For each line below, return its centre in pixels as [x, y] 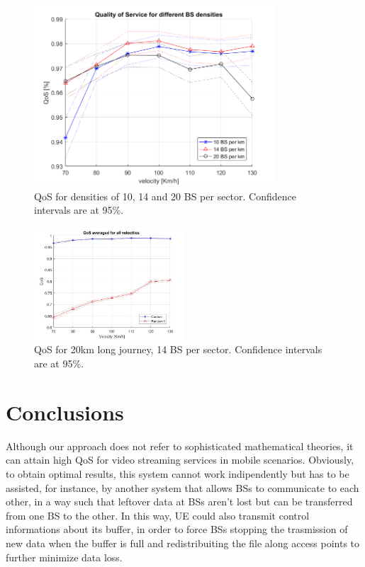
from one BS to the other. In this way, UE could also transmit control [158, 515]
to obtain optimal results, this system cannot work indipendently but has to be [178, 473]
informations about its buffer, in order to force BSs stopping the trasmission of [177, 529]
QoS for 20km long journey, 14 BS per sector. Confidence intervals [178, 349]
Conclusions [65, 412]
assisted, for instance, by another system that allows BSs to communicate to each [182, 487]
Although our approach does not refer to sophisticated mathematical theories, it [180, 446]
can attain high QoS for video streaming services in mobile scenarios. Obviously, [180, 460]
